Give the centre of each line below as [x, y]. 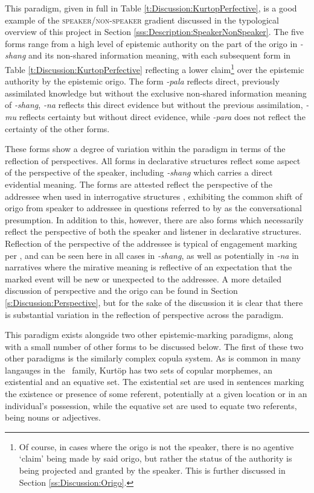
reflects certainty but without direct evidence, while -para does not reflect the [162, 116]
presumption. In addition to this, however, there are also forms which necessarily [154, 219]
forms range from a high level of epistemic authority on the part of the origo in [151, 43]
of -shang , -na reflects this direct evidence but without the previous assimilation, [154, 105]
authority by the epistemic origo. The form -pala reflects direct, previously [142, 81]
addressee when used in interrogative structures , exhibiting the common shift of [154, 196]
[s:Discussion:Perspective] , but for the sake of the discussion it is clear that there [154, 302]
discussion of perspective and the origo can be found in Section [121, 291]
